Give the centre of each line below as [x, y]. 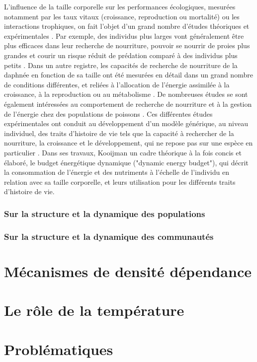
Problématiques [59, 349]
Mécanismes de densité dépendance [128, 271]
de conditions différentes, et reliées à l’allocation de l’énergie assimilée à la [117, 84]
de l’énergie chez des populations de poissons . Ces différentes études [108, 113]
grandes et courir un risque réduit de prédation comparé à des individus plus [121, 55]
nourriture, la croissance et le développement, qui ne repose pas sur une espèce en [128, 143]
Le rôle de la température [94, 310]
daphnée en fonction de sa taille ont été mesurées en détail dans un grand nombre [128, 75]
